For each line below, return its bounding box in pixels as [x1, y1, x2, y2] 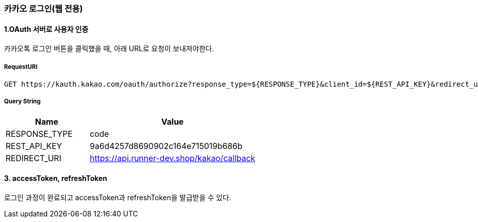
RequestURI [4, 63, 37, 70]
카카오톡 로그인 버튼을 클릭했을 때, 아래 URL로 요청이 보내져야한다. [4, 44, 214, 53]
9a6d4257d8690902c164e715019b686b [90, 140, 243, 151]
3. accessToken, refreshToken [4, 174, 107, 183]
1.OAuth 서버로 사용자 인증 [4, 24, 89, 33]
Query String [4, 98, 41, 105]
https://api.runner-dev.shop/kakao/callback [90, 153, 255, 163]
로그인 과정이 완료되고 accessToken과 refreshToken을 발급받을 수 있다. [4, 193, 231, 202]
